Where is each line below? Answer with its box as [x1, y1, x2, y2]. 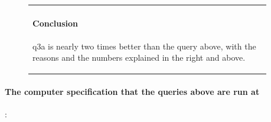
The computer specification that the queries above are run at [5, 85, 260, 97]
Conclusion [32, 17, 79, 29]
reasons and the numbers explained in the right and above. [32, 51, 246, 64]
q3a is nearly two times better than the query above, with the [32, 39, 256, 52]
